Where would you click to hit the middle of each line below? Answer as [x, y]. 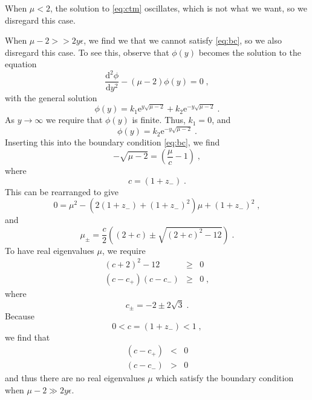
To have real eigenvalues [50, 250]
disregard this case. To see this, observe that [87, 52]
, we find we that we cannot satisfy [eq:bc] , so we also [183, 40]
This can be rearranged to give [62, 191]
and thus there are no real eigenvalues [75, 378]
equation [21, 64]
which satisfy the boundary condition [225, 378]
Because [20, 316]
